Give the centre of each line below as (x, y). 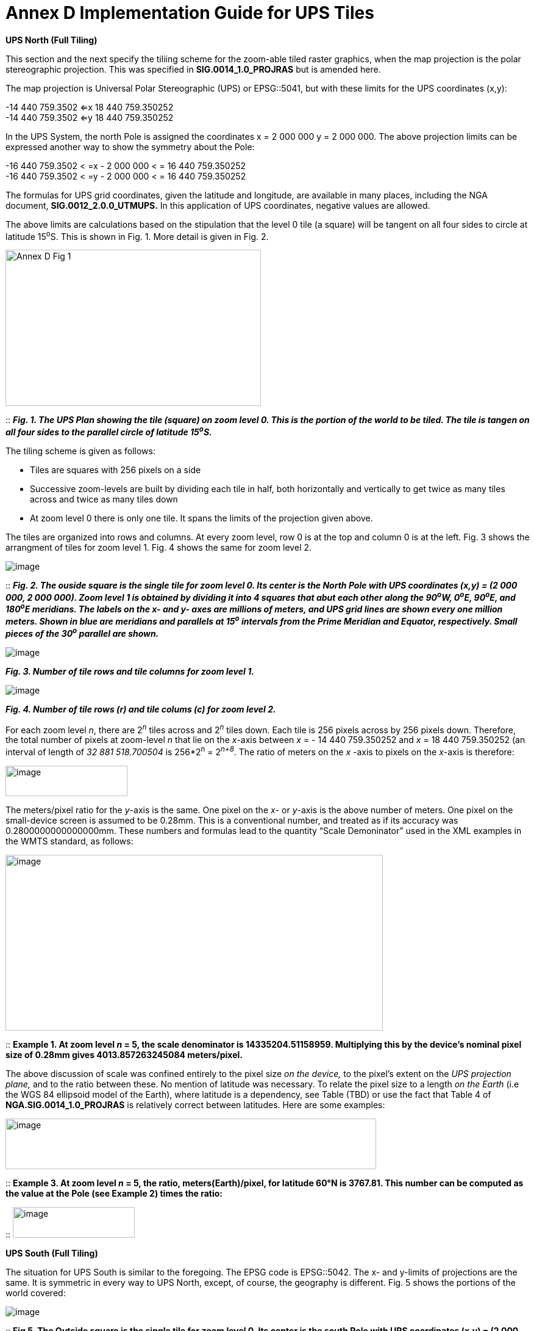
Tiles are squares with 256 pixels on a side (116, 470)
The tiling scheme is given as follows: (80, 451)
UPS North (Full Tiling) (52, 40)
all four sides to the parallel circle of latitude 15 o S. (109, 431)
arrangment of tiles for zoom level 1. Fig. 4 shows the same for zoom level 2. (159, 548)
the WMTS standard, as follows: (69, 841)
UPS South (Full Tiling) (52, 1253)
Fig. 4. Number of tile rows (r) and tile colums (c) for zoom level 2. (141, 709)
